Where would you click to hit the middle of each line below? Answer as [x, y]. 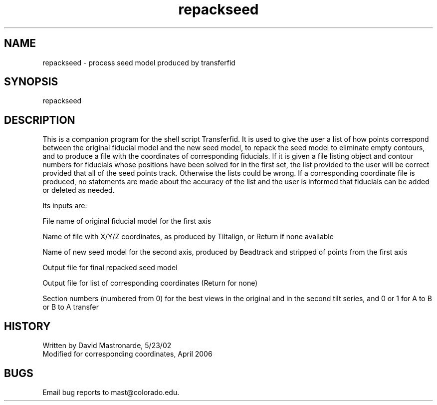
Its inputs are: [65, 206]
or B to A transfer [71, 307]
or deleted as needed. [79, 190]
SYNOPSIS [31, 82]
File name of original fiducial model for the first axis [127, 221]
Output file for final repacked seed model [110, 268]
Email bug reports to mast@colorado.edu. [111, 392]
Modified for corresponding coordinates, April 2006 [127, 354]
